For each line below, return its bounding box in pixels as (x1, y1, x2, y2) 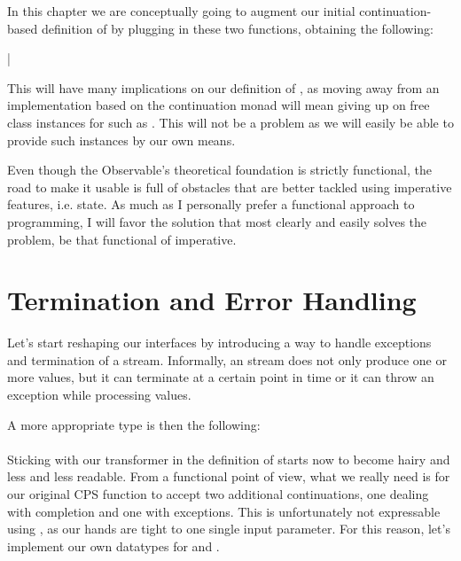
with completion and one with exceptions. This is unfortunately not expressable (7, 502, 441, 520)
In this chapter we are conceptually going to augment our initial (7, 2, 356, 19)
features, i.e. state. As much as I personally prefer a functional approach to (7, 195, 415, 214)
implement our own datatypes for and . (7, 536, 220, 555)
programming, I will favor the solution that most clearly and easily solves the (7, 212, 427, 230)
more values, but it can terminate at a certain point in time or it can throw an (7, 368, 434, 386)
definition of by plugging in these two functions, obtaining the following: (41, 19, 434, 37)
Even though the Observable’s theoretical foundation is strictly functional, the (7, 160, 433, 179)
